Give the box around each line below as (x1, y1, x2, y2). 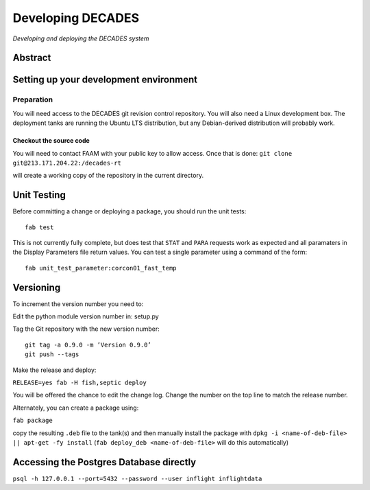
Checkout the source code (12, 137, 90, 145)
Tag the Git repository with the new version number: (12, 325, 160, 333)
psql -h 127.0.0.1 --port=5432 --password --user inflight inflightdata (12, 474, 262, 482)
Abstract (12, 52, 51, 64)
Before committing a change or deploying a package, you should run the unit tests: (12, 207, 247, 215)
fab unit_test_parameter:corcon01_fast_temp (25, 264, 177, 272)
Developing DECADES (12, 10, 140, 25)
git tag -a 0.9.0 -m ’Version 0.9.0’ (25, 340, 152, 349)
